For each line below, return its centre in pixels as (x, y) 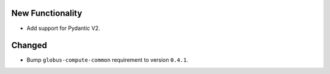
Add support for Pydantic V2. (63, 28)
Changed (29, 46)
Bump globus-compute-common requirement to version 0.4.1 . (108, 60)
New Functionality (47, 13)
